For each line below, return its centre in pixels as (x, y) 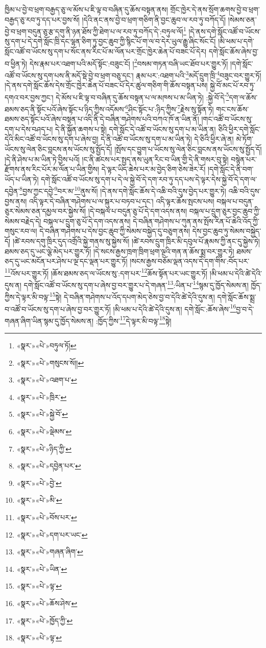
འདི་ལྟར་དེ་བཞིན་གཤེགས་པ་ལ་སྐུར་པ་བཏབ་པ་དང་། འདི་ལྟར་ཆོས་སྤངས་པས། (122, 201)
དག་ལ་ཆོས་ (243, 97)
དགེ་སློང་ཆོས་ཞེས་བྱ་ (234, 51)
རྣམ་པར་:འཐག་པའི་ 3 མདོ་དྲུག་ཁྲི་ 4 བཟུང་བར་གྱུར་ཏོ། (199, 74)
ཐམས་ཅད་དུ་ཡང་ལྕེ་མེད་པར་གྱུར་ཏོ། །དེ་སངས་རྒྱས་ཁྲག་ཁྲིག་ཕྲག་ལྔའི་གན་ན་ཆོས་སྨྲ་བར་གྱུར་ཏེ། (119, 251)
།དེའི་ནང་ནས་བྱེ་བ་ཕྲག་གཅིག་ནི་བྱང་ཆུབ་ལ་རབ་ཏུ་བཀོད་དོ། (154, 19)
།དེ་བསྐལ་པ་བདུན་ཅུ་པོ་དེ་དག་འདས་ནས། (138, 211)
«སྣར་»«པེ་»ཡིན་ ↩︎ (42, 568)
